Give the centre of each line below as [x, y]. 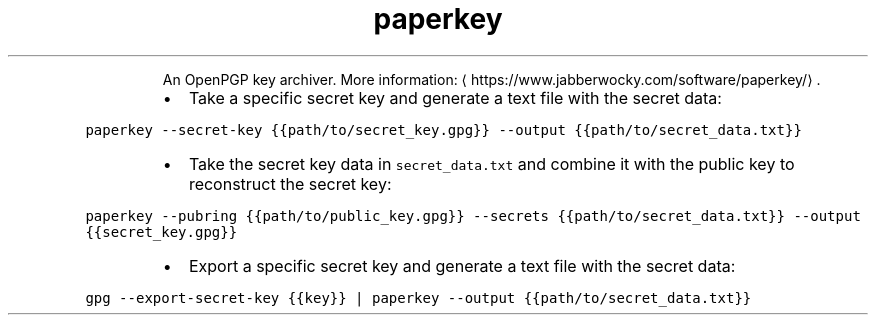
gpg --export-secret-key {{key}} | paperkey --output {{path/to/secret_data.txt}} [418, 297]
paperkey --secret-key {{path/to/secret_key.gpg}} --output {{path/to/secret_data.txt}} [443, 129]
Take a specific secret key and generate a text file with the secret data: [455, 97]
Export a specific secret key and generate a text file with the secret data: [462, 265]
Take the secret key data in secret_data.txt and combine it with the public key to [491, 163]
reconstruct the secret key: [290, 183]
